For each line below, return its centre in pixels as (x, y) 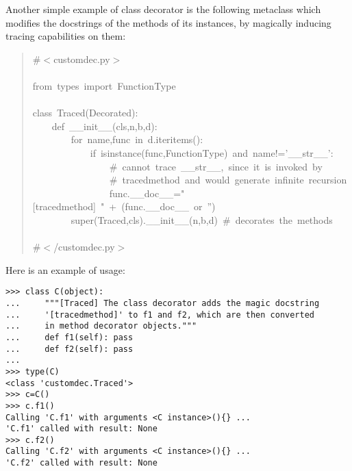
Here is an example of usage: (65, 269)
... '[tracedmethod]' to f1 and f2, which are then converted (160, 315)
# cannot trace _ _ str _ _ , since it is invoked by (216, 166)
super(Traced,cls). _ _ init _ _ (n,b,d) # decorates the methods (202, 219)
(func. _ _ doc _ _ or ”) (168, 206)
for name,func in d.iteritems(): (137, 139)
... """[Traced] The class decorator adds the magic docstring (163, 303)
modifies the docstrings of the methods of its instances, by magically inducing (168, 22)
